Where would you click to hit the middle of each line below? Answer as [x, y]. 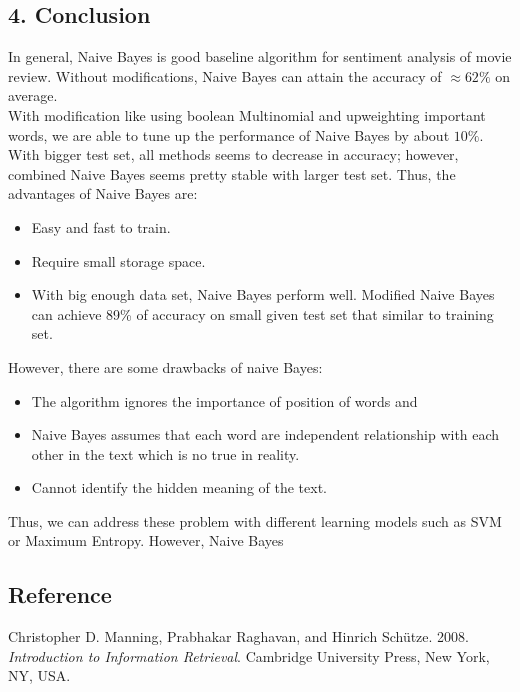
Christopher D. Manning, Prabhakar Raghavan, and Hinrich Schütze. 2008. [238, 636]
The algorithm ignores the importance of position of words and [224, 400]
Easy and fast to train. [101, 226]
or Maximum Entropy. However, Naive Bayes [146, 540]
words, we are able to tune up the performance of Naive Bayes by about [229, 134]
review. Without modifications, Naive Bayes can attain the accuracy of [225, 75]
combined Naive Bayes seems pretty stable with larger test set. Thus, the [232, 173]
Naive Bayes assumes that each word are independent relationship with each [265, 434]
